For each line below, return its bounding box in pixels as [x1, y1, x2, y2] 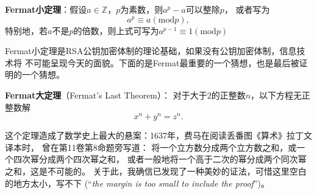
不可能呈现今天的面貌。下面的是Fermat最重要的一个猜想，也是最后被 [24, 56, 299, 69]
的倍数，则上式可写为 [73, 24, 159, 36]
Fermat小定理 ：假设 [5, 3, 87, 15]
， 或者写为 [224, 3, 270, 15]
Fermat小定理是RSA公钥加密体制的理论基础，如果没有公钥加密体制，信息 [5, 44, 297, 57]
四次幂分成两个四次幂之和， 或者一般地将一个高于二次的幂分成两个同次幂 [13, 153, 307, 165]
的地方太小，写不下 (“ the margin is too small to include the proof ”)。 [5, 176, 269, 189]
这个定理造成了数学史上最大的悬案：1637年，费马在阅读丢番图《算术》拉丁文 [5, 129, 312, 142]
